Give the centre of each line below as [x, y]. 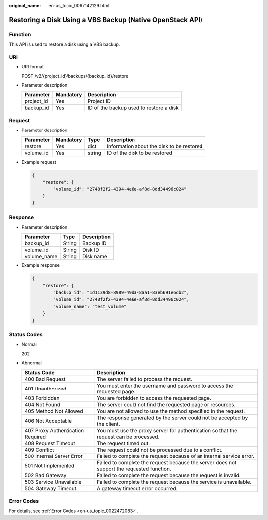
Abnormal [32, 363]
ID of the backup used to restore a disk [133, 108]
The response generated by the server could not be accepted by [172, 418]
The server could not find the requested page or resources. [166, 404]
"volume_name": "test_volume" [90, 306]
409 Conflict [39, 450]
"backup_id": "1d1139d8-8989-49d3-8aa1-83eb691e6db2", [121, 292]
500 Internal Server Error [54, 456]
